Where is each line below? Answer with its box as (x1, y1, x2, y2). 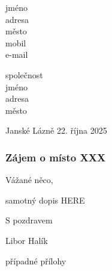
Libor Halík (5, 234, 48, 246)
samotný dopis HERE (5, 193, 85, 206)
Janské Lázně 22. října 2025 (5, 124, 107, 137)
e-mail (5, 48, 28, 61)
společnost (5, 68, 43, 81)
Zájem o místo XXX (5, 149, 106, 164)
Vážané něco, (5, 173, 53, 186)
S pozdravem (5, 214, 53, 226)
